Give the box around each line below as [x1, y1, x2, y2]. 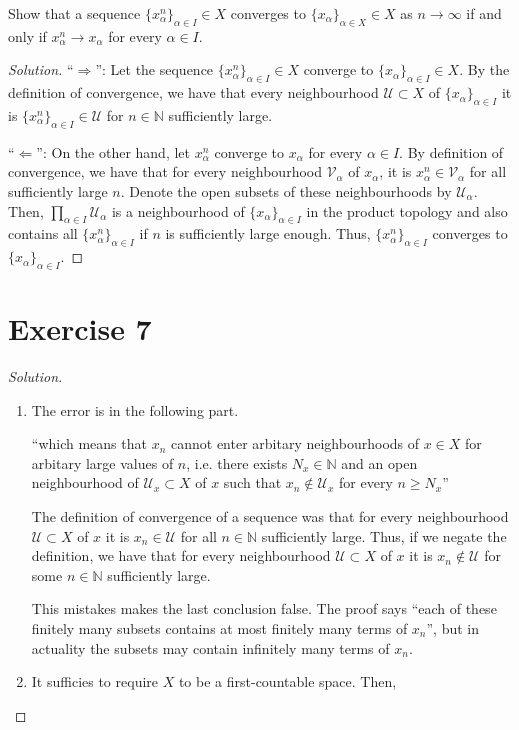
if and [466, 3, 502, 23]
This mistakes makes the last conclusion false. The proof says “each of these [31, 598, 497, 619]
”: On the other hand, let [36, 141, 191, 162]
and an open [341, 452, 418, 473]
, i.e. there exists [186, 452, 288, 473]
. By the [459, 59, 510, 80]
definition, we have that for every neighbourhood [31, 545, 331, 566]
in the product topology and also [306, 200, 508, 221]
